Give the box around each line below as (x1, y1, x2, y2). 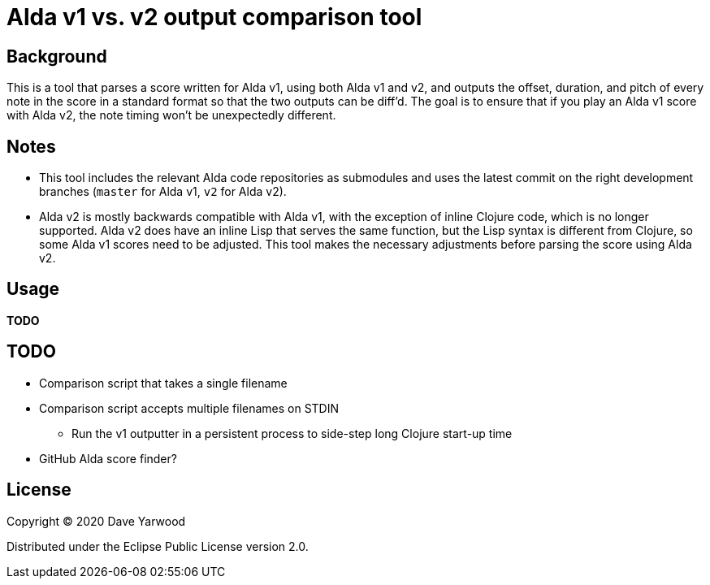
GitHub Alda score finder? (39, 451, 177, 466)
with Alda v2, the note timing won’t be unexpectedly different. (6, 108, 336, 123)
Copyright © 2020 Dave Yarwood (6, 513, 186, 528)
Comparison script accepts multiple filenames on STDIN (39, 401, 340, 415)
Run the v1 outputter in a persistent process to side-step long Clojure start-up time (71, 426, 513, 440)
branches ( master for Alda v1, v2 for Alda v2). (39, 184, 287, 199)
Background (6, 45, 107, 67)
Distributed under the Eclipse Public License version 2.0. (6, 539, 309, 553)
